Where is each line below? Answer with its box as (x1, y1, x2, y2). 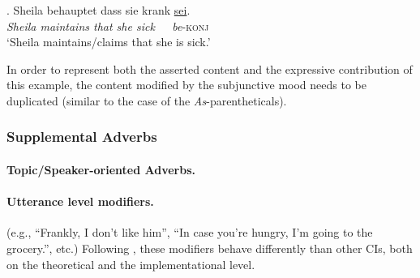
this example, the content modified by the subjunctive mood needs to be (6, 76, 366, 93)
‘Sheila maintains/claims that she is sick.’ (6, 33, 211, 50)
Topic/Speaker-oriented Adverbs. (6, 161, 195, 177)
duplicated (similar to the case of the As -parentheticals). (6, 92, 287, 109)
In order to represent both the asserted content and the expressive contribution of (6, 60, 413, 77)
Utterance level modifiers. (6, 193, 154, 210)
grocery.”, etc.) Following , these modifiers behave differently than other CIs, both (6, 239, 413, 256)
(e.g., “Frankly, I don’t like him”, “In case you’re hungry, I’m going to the (6, 224, 373, 241)
